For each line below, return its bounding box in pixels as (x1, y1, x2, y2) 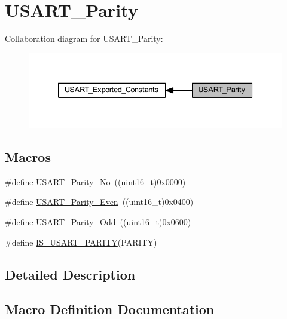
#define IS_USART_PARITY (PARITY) (5, 235, 157, 248)
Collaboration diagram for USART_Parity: (5, 32, 163, 45)
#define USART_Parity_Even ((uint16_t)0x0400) (5, 195, 194, 208)
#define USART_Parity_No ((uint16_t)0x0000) (5, 175, 186, 188)
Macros (5, 148, 51, 166)
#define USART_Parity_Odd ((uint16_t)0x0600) (5, 216, 191, 228)
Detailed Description (5, 265, 136, 283)
